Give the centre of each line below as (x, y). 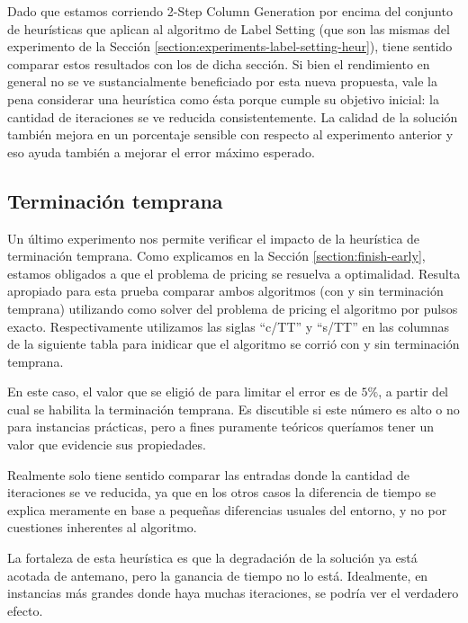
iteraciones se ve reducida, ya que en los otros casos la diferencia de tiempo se (222, 492)
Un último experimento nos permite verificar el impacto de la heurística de (214, 238)
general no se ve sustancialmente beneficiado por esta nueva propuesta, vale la (223, 81)
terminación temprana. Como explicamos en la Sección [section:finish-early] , (216, 256)
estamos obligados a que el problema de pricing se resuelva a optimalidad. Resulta (234, 273)
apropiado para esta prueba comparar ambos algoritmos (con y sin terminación (225, 291)
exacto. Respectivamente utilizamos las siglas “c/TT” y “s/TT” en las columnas (229, 326)
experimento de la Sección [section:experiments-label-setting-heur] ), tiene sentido (230, 46)
